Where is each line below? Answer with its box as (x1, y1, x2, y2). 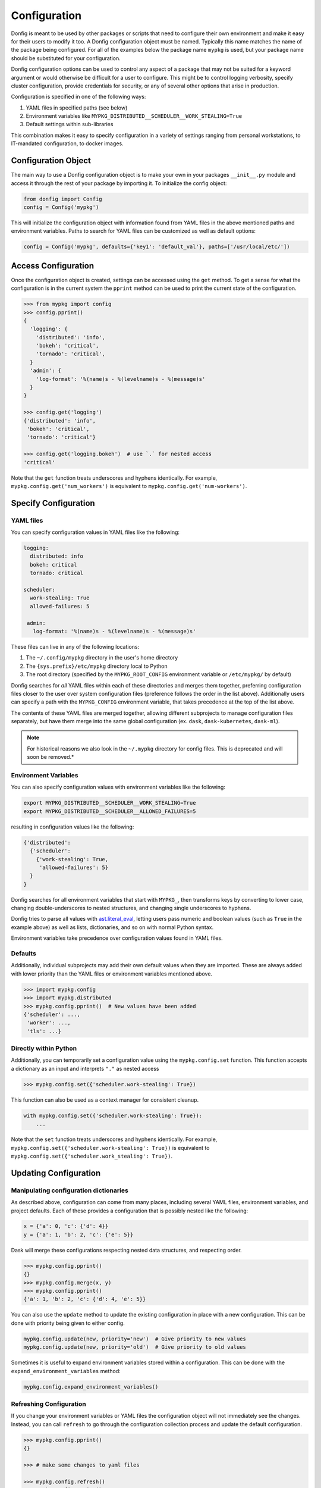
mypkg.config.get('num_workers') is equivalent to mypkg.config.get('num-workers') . (11, 482, 247, 489)
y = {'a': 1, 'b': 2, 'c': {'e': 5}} (23, 1231, 134, 1238)
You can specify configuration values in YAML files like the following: (11, 529, 180, 536)
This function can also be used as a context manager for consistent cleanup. (11, 1096, 199, 1104)
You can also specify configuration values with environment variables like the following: (11, 783, 226, 791)
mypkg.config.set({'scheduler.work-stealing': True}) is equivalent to (11, 1144, 210, 1151)
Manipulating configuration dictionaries (11, 1186, 129, 1195)
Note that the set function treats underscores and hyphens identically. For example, (11, 1136, 218, 1143)
